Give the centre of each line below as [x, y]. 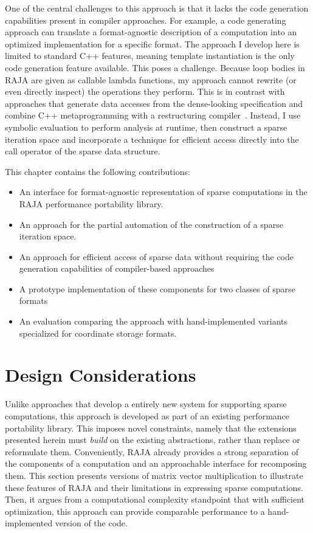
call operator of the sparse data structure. [83, 151]
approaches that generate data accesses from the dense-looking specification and [154, 103]
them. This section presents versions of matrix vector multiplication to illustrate [154, 475]
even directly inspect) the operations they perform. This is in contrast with [145, 91]
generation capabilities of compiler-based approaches [117, 268]
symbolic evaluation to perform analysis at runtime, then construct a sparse [146, 127]
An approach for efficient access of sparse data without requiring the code [156, 256]
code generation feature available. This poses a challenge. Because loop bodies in [155, 67]
